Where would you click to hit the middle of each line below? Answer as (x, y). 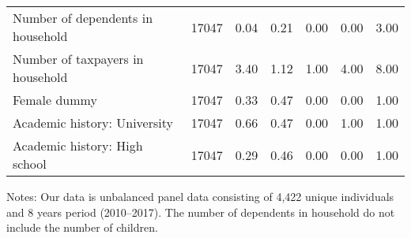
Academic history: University (93, 123)
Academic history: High (78, 145)
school (30, 164)
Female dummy (55, 100)
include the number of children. (82, 227)
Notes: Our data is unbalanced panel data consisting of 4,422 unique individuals (200, 196)
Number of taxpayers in (78, 59)
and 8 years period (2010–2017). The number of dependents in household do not (201, 212)
